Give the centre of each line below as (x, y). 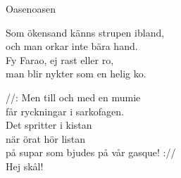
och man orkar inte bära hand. (72, 46)
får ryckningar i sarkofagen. (65, 111)
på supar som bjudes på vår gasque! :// (91, 152)
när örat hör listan (45, 138)
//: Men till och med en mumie (73, 97)
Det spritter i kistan (49, 125)
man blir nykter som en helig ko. (76, 74)
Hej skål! (25, 166)
